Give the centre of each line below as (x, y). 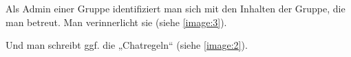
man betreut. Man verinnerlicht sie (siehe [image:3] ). (116, 22)
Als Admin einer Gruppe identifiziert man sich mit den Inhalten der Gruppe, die (175, 8)
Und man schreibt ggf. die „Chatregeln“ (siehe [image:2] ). (127, 45)
